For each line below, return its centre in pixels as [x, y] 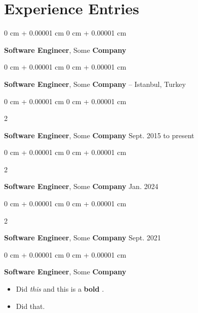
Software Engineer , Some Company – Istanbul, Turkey [95, 84]
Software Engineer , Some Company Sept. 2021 [83, 238]
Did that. [30, 306]
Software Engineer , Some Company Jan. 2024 [81, 186]
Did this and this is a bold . [60, 289]
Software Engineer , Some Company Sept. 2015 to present [99, 135]
